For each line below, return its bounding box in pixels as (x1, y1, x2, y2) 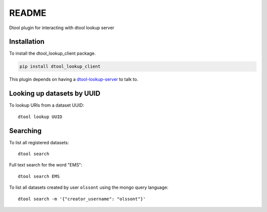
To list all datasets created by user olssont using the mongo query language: (9, 184, 169, 190)
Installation (9, 38, 44, 46)
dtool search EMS (18, 173, 60, 179)
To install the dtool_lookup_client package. (9, 50, 96, 56)
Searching (9, 127, 42, 135)
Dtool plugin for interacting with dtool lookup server (9, 25, 115, 31)
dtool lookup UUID (18, 114, 63, 120)
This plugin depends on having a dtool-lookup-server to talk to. (9, 77, 138, 83)
